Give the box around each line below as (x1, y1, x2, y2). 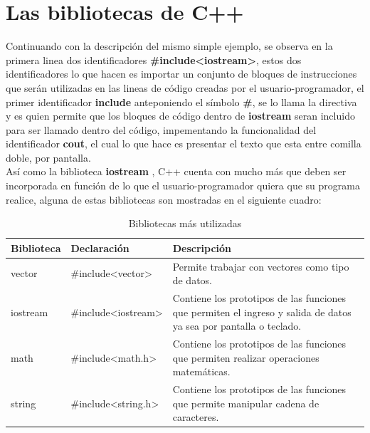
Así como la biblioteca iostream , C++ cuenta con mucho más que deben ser (6, 164, 347, 179)
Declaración (70, 240, 129, 255)
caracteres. (172, 409, 219, 424)
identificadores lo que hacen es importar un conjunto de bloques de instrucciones (6, 66, 357, 81)
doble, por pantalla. (6, 150, 91, 165)
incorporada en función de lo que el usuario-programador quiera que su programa (6, 178, 360, 193)
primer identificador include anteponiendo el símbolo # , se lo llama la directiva (6, 94, 357, 109)
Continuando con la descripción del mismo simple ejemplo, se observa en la (6, 38, 333, 53)
